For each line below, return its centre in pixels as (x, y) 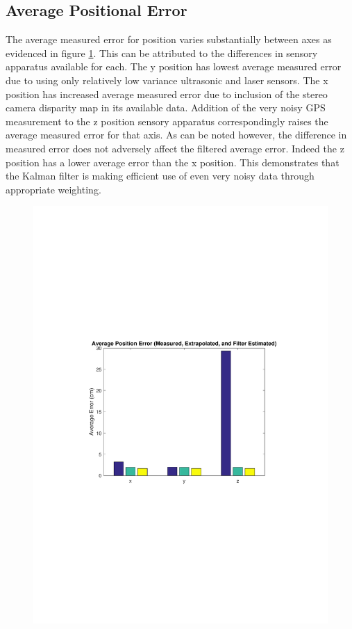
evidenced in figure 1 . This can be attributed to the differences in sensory (162, 53)
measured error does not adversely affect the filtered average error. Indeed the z (175, 148)
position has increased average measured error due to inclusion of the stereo (167, 94)
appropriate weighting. (53, 189)
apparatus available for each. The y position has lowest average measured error (174, 66)
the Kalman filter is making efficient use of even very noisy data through (160, 176)
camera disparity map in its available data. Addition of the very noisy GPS (166, 108)
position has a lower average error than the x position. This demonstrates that (173, 162)
